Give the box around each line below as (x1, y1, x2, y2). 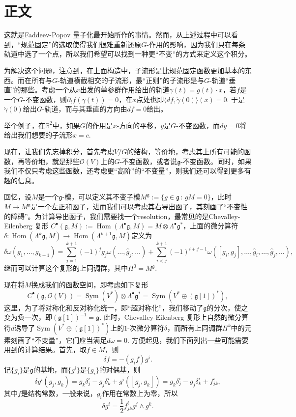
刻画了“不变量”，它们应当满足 (10, 334, 107, 345)
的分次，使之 (207, 302, 248, 312)
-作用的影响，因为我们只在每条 (147, 39, 245, 49)
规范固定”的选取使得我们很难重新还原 (21, 39, 142, 49)
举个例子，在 (4, 120, 45, 130)
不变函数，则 (25, 94, 67, 104)
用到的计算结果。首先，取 (4, 344, 87, 355)
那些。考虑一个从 (21, 84, 76, 95)
